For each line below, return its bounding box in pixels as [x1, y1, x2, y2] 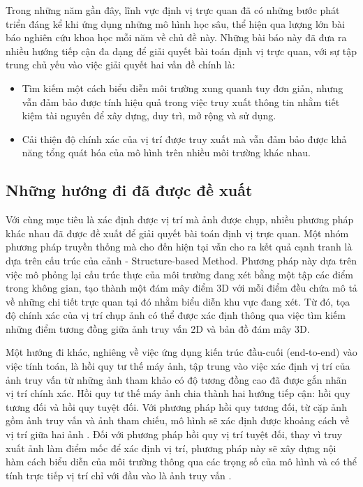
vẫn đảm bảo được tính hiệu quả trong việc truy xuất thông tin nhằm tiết [22, 94, 340, 109]
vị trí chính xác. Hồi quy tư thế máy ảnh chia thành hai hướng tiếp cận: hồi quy [6, 386, 350, 400]
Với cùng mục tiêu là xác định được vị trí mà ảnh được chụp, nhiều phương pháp [6, 212, 354, 227]
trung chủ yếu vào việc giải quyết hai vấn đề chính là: [6, 57, 235, 72]
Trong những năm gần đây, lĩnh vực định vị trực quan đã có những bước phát [6, 3, 340, 17]
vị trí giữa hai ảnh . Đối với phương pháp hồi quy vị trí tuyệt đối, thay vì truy [6, 427, 343, 442]
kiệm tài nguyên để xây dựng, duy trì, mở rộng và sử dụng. [22, 108, 276, 123]
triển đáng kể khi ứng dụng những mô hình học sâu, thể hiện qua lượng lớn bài [6, 16, 345, 31]
